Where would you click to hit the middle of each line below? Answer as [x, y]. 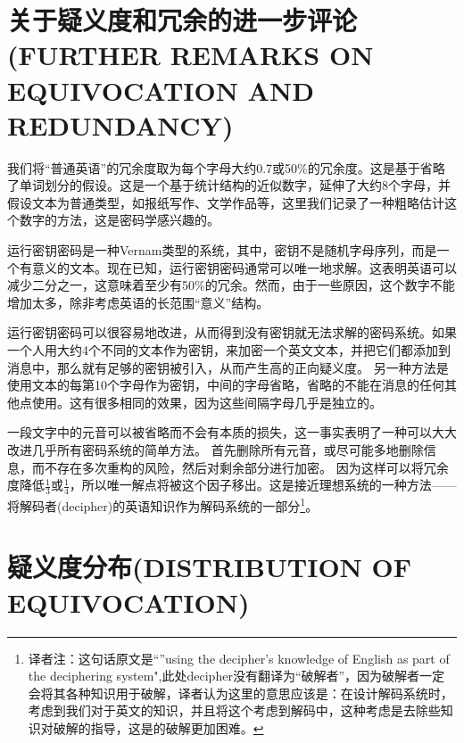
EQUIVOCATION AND [161, 90]
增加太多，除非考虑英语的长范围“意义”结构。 [138, 302]
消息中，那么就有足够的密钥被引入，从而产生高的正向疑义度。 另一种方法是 [228, 367]
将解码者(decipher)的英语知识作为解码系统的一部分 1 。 [163, 504]
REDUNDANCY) [120, 124]
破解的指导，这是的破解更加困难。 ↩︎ [158, 727]
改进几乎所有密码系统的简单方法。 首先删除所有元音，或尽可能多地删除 [215, 450]
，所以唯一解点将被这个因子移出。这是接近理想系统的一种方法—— [263, 485]
